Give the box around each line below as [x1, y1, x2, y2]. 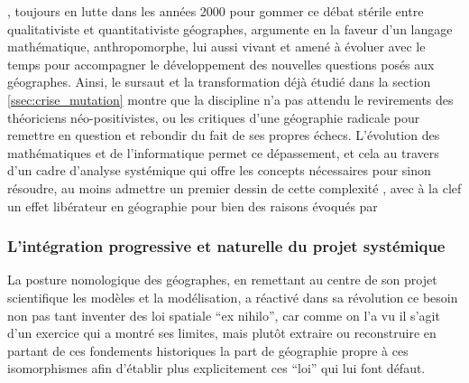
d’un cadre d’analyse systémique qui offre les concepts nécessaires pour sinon [7, 161, 431, 180]
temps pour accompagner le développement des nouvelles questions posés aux [7, 54, 435, 73]
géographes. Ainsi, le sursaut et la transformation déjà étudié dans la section [7, 72, 431, 91]
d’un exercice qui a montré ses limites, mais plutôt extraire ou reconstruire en [7, 323, 437, 342]
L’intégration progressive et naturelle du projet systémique [7, 235, 446, 257]
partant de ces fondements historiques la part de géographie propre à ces [7, 341, 409, 360]
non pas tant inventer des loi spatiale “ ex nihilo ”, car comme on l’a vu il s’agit [7, 305, 440, 324]
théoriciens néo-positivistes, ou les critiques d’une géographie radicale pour [7, 107, 420, 126]
